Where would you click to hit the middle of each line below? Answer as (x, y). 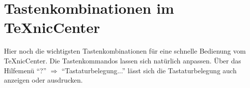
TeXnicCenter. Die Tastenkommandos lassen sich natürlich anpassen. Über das (123, 60)
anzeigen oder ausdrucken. (43, 80)
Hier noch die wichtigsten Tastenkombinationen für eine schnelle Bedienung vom (125, 51)
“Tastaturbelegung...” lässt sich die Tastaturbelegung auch (149, 70)
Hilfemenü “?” (25, 70)
